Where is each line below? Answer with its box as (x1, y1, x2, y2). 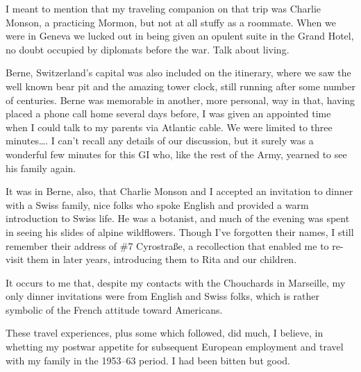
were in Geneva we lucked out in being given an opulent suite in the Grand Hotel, (6, 28, 354, 43)
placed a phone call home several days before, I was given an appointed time (6, 106, 331, 121)
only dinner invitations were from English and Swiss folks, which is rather (6, 289, 320, 303)
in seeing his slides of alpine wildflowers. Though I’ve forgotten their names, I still (6, 224, 354, 239)
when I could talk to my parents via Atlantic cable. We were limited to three (6, 119, 333, 134)
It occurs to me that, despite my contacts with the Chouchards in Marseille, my (6, 275, 346, 289)
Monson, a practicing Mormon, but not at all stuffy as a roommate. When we (6, 15, 336, 29)
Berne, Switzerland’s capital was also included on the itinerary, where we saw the (6, 65, 351, 80)
